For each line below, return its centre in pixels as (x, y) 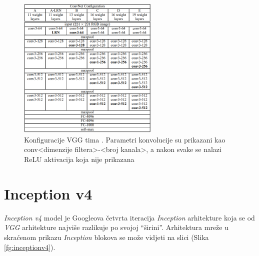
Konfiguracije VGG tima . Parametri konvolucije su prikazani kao (125, 139)
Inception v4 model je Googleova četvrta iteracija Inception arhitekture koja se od (129, 217)
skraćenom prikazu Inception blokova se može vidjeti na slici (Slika (106, 237)
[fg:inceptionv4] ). (30, 247)
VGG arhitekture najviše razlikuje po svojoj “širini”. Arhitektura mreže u (116, 227)
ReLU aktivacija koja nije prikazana (79, 159)
